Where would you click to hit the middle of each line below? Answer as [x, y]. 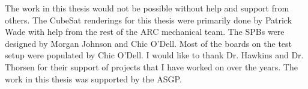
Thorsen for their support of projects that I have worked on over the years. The [151, 66]
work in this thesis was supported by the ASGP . [93, 78]
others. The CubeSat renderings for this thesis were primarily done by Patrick [149, 20]
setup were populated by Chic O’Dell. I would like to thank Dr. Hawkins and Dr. [154, 55]
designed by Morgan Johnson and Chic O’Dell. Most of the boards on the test [149, 43]
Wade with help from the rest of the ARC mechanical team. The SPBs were [145, 32]
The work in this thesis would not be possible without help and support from [147, 8]
